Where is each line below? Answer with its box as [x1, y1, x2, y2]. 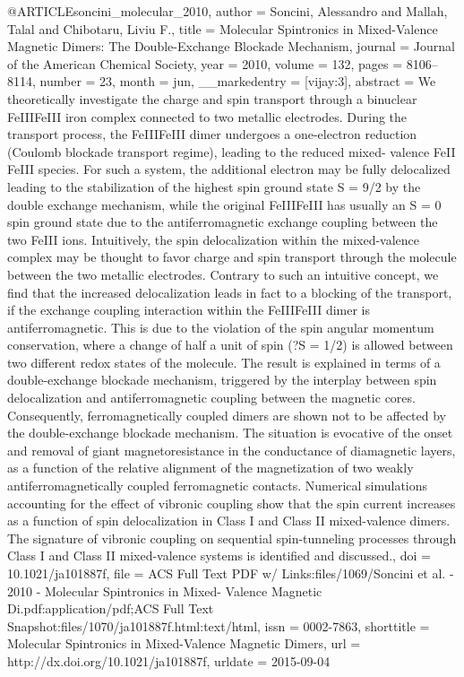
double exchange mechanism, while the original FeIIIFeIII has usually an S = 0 [7, 195, 442, 213]
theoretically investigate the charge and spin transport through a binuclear [7, 89, 417, 108]
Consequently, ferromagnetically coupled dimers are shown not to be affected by [7, 405, 446, 424]
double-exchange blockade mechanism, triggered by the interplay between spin [7, 370, 437, 389]
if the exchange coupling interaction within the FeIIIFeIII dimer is [7, 300, 371, 319]
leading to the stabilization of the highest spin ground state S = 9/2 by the [7, 177, 421, 195]
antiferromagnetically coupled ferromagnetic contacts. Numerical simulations [7, 476, 428, 495]
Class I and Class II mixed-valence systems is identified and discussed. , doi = [7, 546, 431, 565]
